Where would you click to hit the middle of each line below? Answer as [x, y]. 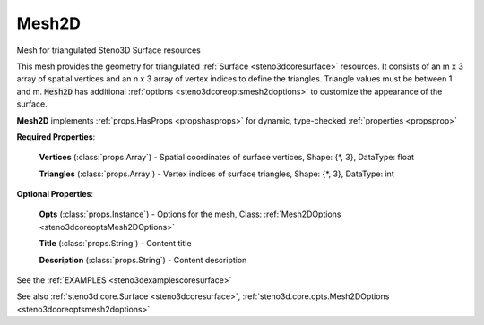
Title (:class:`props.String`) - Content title [115, 244]
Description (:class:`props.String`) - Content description [143, 260]
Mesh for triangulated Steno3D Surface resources [108, 50]
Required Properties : [56, 137]
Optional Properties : [55, 194]
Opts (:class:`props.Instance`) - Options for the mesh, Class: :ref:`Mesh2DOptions [190, 214]
